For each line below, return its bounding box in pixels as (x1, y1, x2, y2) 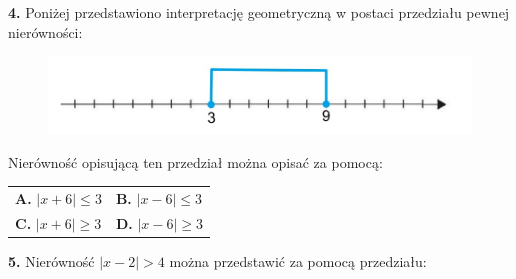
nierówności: (8, 21, 83, 42)
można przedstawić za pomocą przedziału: (169, 250, 427, 271)
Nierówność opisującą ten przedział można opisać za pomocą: (8, 151, 383, 172)
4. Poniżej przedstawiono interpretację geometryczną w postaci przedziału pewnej (8, 2, 510, 22)
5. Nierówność (8, 250, 95, 271)
